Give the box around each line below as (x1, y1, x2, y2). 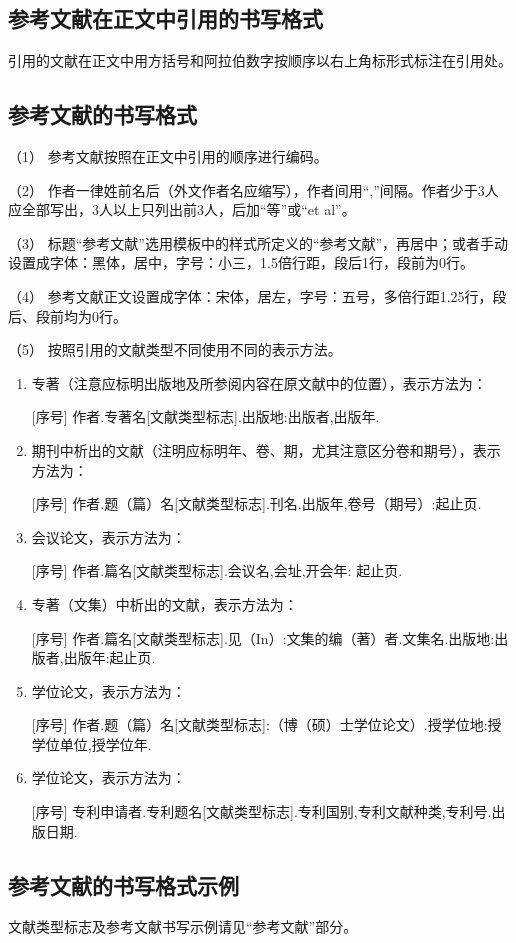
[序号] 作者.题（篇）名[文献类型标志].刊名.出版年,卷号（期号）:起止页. (31, 493, 482, 514)
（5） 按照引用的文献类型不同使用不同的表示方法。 (8, 339, 342, 360)
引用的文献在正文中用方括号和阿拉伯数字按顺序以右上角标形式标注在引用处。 (8, 50, 512, 71)
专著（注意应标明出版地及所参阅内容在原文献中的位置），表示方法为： (31, 372, 487, 393)
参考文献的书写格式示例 (8, 869, 239, 900)
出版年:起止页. (63, 647, 156, 668)
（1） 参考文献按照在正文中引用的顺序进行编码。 (8, 146, 328, 166)
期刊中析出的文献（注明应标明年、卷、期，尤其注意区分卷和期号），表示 (31, 439, 501, 460)
